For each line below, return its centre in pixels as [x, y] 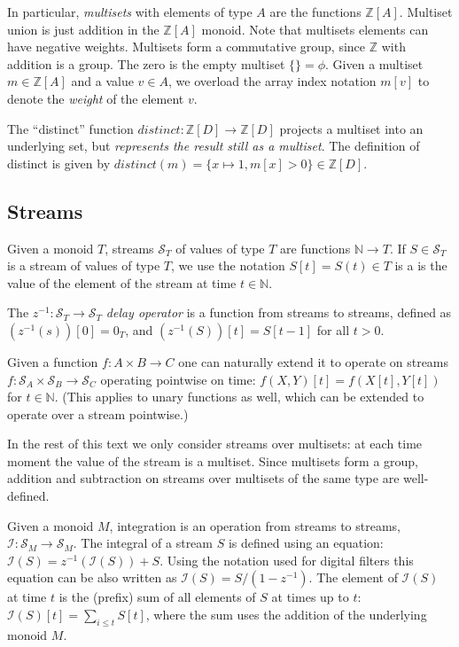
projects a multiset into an [351, 128]
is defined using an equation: [306, 543]
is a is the [421, 265]
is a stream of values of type [84, 265]
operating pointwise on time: [178, 379]
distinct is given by [59, 163]
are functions [315, 248]
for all [333, 329]
